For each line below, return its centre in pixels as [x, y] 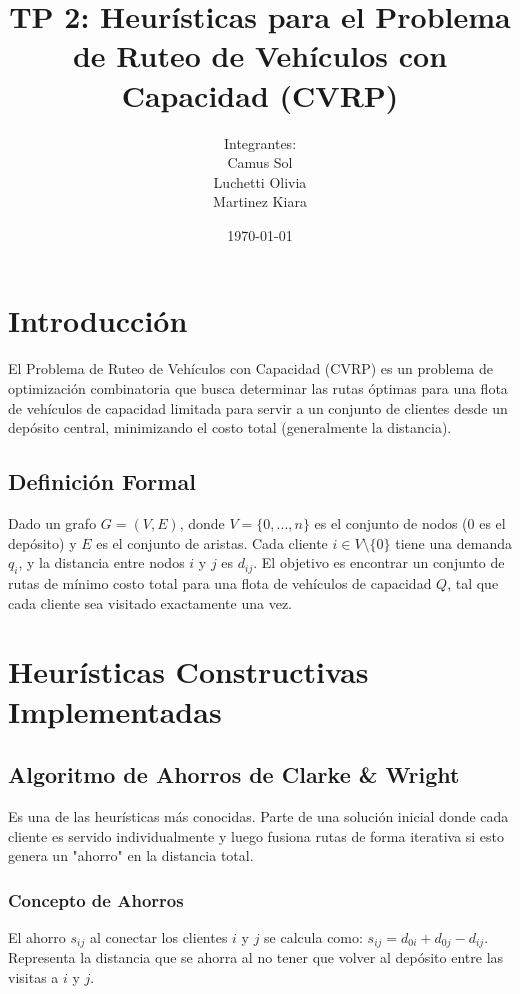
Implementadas [115, 710]
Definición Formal [102, 481]
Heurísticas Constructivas [188, 671]
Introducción [98, 320]
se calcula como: [313, 936]
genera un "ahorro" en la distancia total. [131, 855]
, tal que [473, 582]
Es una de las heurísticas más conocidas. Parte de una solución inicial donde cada [258, 815]
